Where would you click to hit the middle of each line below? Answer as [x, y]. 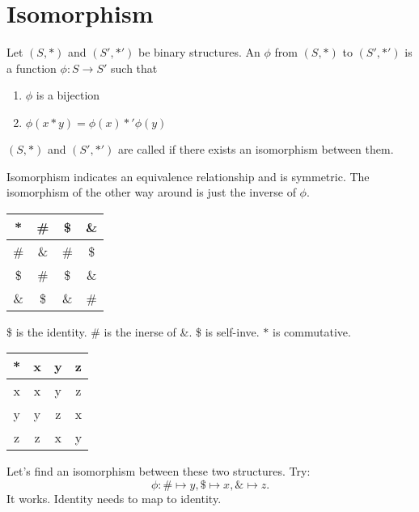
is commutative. [311, 331]
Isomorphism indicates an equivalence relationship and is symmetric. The [188, 176]
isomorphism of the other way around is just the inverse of [151, 192]
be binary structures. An [199, 52]
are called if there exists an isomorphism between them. [256, 148]
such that [134, 68]
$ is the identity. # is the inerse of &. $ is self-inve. [133, 331]
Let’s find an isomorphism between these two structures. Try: [159, 471]
